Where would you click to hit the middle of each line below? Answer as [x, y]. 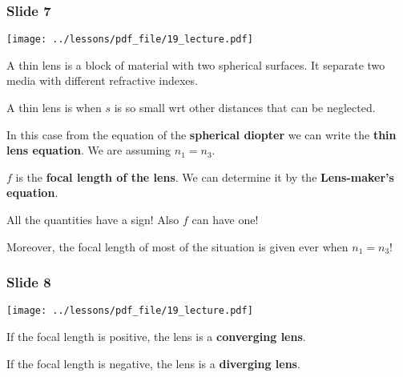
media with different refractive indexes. [102, 80]
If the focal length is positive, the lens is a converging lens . [156, 337]
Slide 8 [29, 282]
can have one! [225, 220]
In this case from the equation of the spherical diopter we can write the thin [201, 134]
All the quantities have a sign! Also [93, 220]
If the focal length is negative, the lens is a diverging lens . [153, 363]
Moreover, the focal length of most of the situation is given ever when [177, 246]
